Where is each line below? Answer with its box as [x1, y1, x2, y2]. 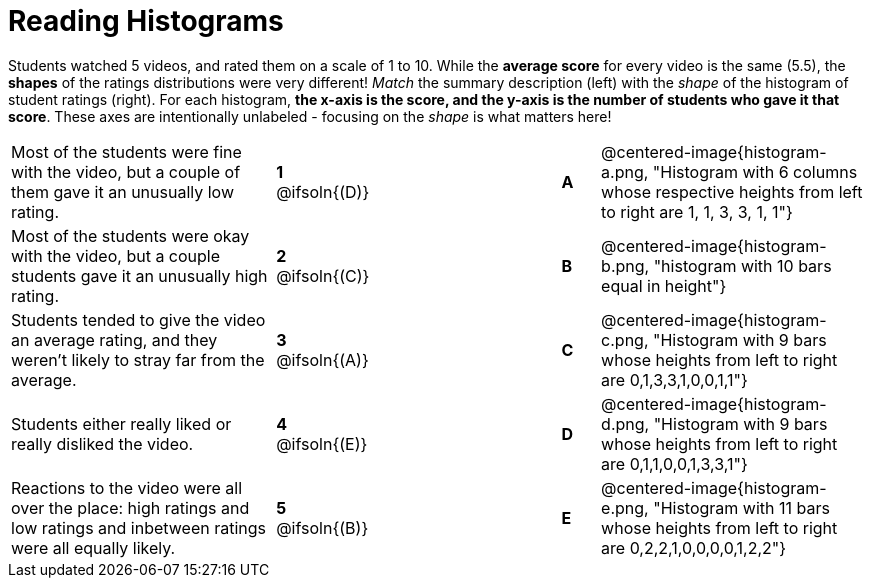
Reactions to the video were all [11, 477, 243, 498]
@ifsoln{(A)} [276, 349, 369, 370]
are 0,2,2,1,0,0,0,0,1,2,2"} [601, 537, 787, 558]
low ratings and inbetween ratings [11, 517, 266, 538]
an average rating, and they [11, 329, 218, 350]
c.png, [601, 329, 649, 350]
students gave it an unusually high [11, 265, 268, 286]
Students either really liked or [11, 413, 232, 434]
